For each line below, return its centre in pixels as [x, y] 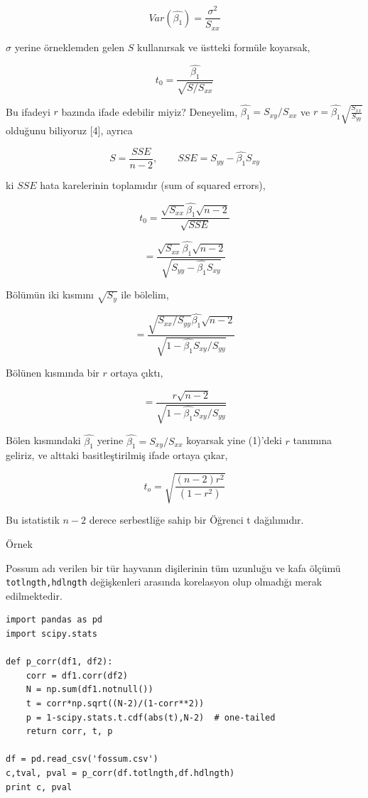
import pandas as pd [54, 620]
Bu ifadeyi [28, 111]
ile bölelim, [145, 295]
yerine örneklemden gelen [70, 47]
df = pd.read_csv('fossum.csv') [82, 759]
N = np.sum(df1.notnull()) [90, 690]
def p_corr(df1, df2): [59, 662]
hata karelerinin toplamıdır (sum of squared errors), [153, 184]
